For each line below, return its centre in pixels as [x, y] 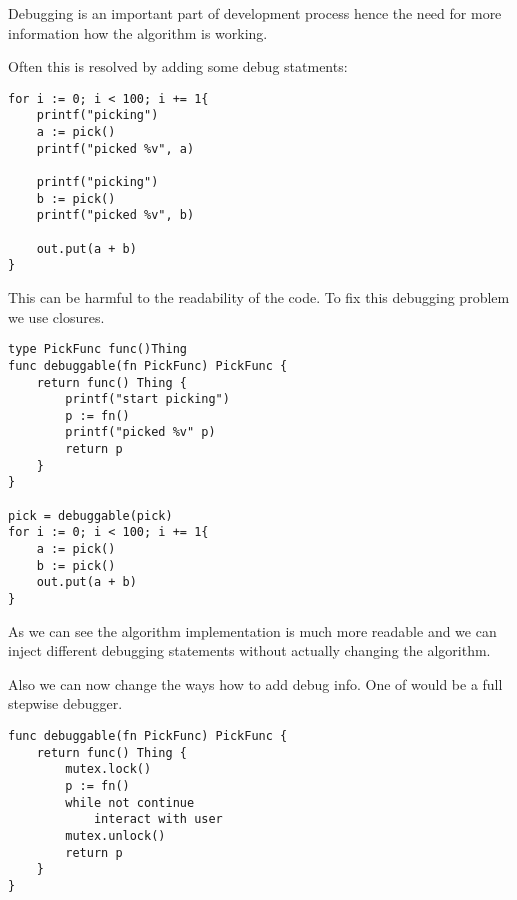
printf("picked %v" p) [140, 432]
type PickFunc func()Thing [97, 349]
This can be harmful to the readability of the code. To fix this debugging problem [259, 297]
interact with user [158, 819]
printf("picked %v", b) [115, 215]
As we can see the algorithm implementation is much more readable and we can [252, 630]
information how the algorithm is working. [138, 32]
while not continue [130, 802]
